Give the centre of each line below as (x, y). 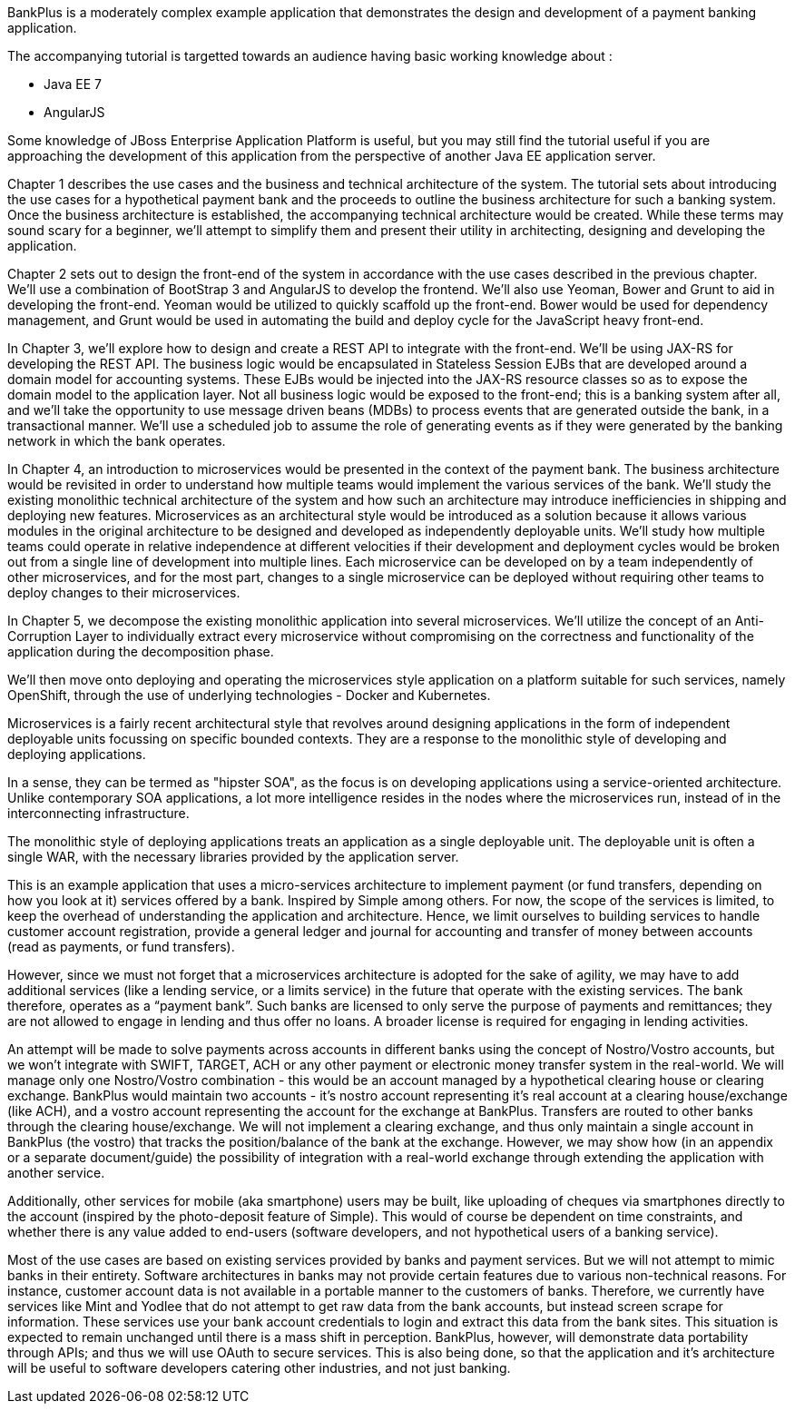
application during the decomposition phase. (141, 651)
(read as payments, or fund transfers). (121, 947)
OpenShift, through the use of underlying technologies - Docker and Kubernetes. (249, 695)
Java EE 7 (73, 84)
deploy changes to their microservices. (124, 592)
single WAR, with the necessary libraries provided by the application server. (233, 857)
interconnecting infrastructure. (98, 813)
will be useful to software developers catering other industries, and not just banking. (259, 1368)
